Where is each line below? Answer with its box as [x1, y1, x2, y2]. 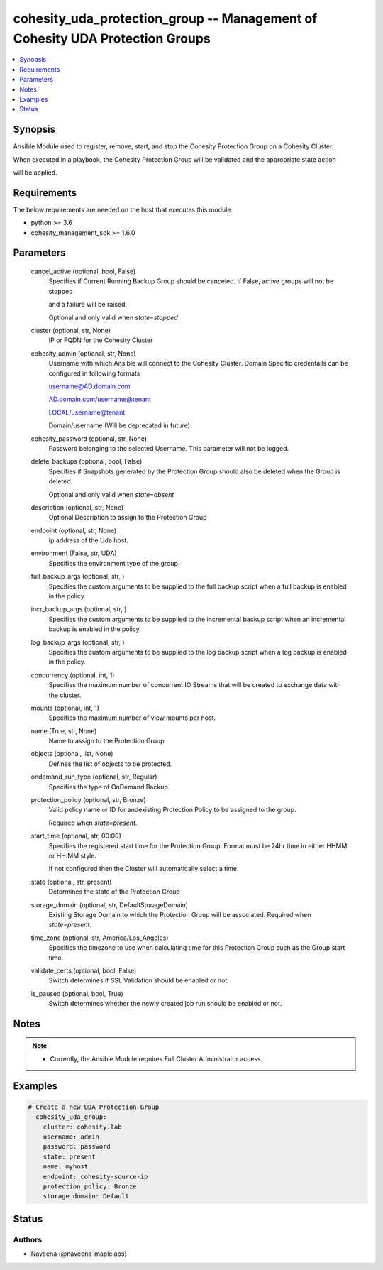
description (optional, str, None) [30, 503, 124, 511]
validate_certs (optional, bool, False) [30, 966, 137, 975]
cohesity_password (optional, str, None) [30, 434, 148, 443]
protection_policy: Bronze [43, 1183, 138, 1190]
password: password [43, 1143, 111, 1151]
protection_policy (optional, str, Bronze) [30, 796, 146, 804]
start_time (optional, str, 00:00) [30, 831, 122, 841]
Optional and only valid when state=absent [48, 490, 174, 498]
